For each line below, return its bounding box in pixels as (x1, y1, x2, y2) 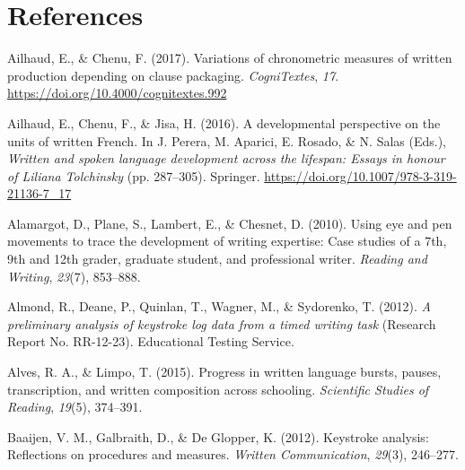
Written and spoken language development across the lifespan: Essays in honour (7, 149, 445, 168)
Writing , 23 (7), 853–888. (7, 266, 141, 285)
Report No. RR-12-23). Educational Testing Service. (7, 332, 294, 351)
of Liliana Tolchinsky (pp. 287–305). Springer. (7, 166, 260, 185)
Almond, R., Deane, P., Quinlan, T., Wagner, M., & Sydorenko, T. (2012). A (7, 297, 431, 316)
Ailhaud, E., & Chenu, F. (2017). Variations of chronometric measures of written (7, 48, 452, 67)
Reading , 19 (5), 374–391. (7, 397, 143, 416)
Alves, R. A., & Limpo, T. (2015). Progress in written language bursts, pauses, (7, 362, 442, 381)
